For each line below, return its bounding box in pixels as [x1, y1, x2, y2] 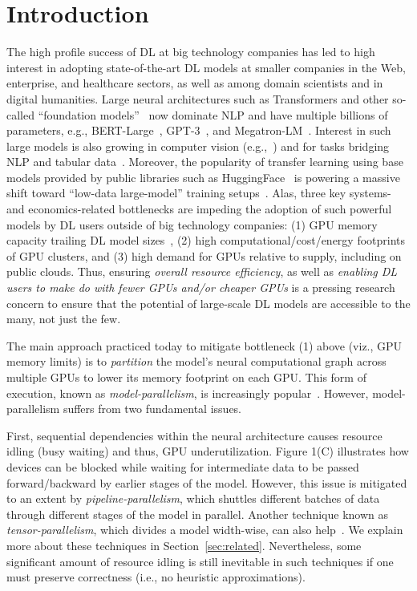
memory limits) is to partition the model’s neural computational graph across [6, 353, 387, 370]
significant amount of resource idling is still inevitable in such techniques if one [6, 553, 394, 569]
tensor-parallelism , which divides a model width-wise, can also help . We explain [6, 521, 403, 538]
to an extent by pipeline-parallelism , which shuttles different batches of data [6, 490, 380, 507]
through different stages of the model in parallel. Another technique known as [6, 505, 389, 522]
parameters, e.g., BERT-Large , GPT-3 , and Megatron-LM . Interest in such [6, 122, 391, 139]
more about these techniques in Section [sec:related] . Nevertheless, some [6, 536, 362, 553]
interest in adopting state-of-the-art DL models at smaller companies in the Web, [6, 59, 406, 75]
